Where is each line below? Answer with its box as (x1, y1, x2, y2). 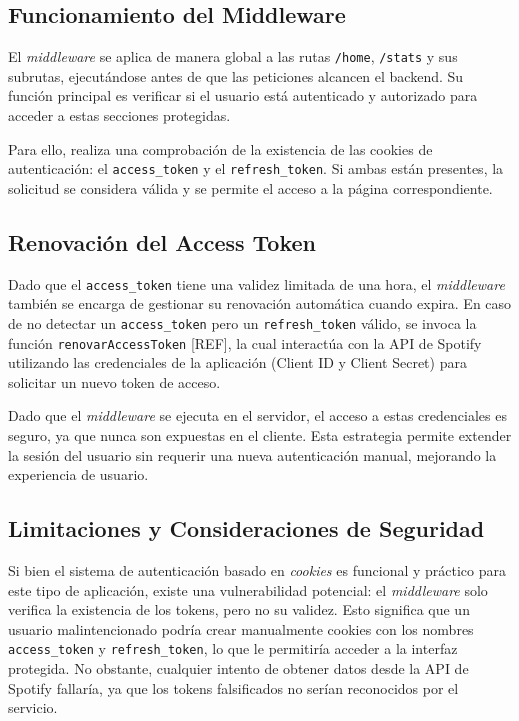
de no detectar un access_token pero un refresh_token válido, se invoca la (8, 312, 477, 333)
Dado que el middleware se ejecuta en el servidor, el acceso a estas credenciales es (8, 405, 507, 426)
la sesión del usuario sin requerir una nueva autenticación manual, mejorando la (8, 444, 497, 465)
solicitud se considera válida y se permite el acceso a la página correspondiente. (8, 177, 493, 198)
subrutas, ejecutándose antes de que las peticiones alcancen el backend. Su (8, 65, 464, 86)
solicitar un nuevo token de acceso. (8, 371, 221, 392)
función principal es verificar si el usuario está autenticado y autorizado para (8, 85, 478, 106)
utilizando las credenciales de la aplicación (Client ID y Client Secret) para (8, 352, 467, 373)
